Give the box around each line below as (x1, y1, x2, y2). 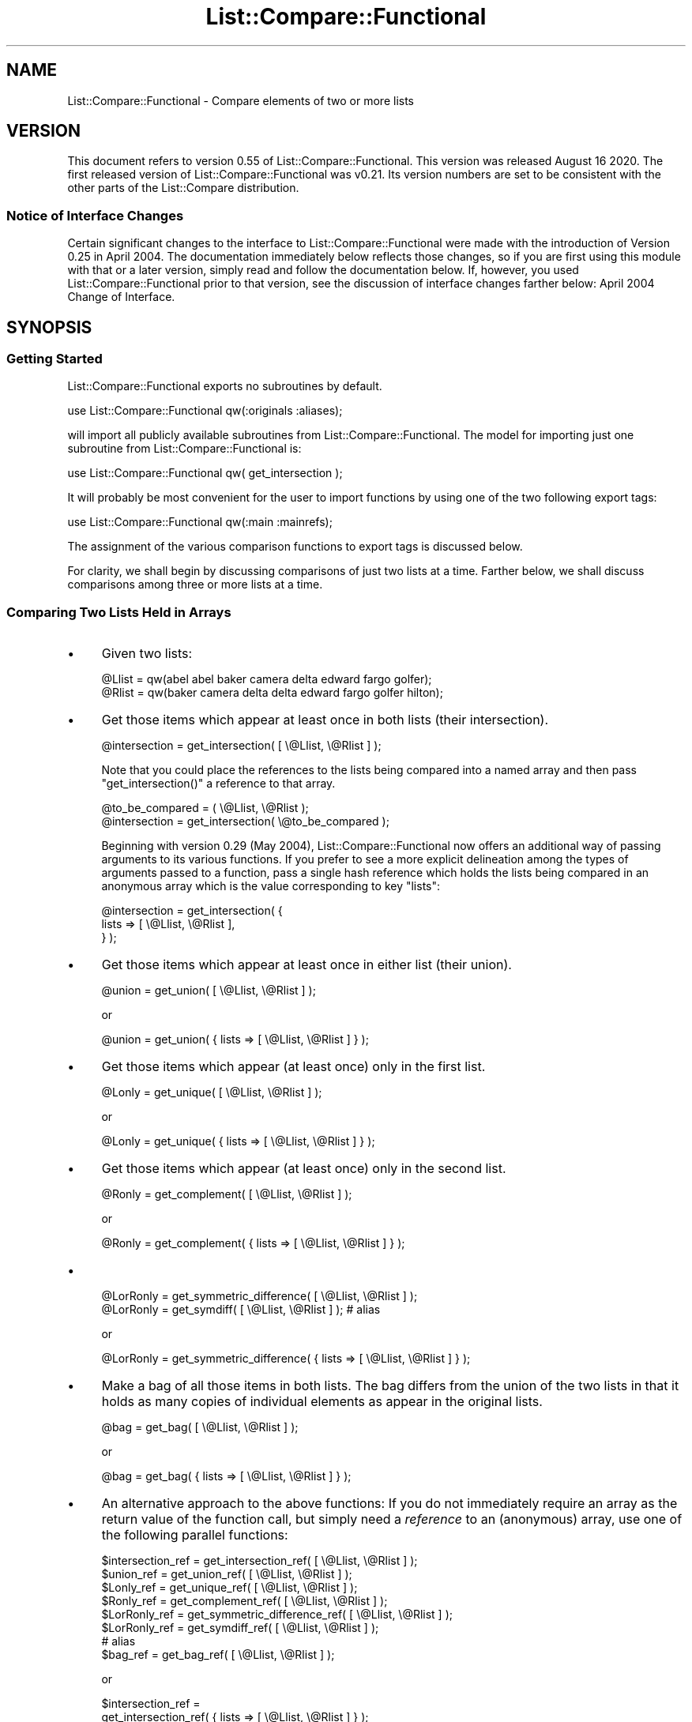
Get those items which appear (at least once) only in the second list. (101, 1160, 506, 1177)
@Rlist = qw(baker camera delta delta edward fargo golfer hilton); (101, 686, 443, 700)
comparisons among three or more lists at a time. (67, 577, 323, 592)
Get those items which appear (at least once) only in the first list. (101, 1058, 486, 1075)
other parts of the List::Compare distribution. (67, 181, 299, 195)
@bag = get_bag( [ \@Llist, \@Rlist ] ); (101, 1420, 299, 1434)
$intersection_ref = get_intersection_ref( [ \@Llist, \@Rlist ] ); (101, 1554, 418, 1568)
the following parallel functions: (101, 1527, 288, 1543)
